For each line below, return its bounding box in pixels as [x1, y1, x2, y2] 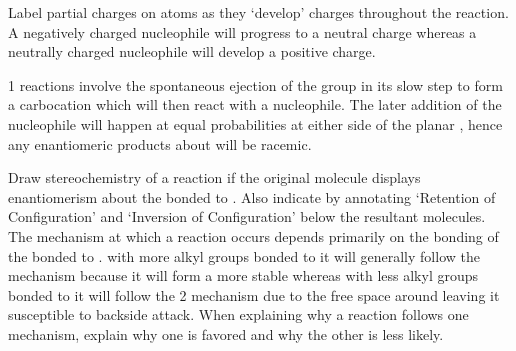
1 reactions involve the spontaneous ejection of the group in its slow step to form [8, 74, 503, 95]
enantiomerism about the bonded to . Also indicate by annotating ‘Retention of [8, 186, 496, 207]
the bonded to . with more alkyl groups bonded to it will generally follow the [8, 245, 480, 266]
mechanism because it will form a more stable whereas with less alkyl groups [8, 265, 479, 286]
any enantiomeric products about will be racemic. [8, 133, 312, 154]
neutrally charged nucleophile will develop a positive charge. [8, 41, 376, 62]
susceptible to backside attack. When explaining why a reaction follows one [8, 304, 469, 325]
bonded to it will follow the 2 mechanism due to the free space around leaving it [8, 284, 500, 305]
